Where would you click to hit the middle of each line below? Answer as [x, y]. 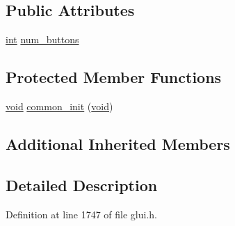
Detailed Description [82, 184]
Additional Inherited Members [118, 143]
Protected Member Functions [114, 77]
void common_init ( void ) [59, 106]
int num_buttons [42, 39]
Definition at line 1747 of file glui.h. [82, 214]
